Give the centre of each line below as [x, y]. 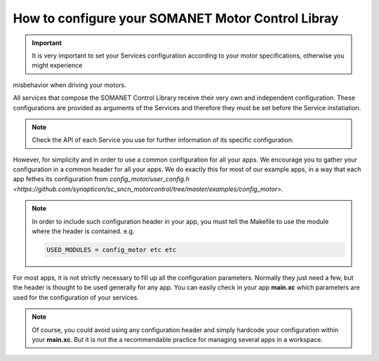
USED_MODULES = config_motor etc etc [112, 250]
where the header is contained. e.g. [83, 231]
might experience [57, 65]
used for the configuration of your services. [76, 297]
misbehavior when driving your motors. [69, 85]
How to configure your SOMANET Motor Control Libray [176, 18]
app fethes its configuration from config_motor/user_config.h [101, 179]
